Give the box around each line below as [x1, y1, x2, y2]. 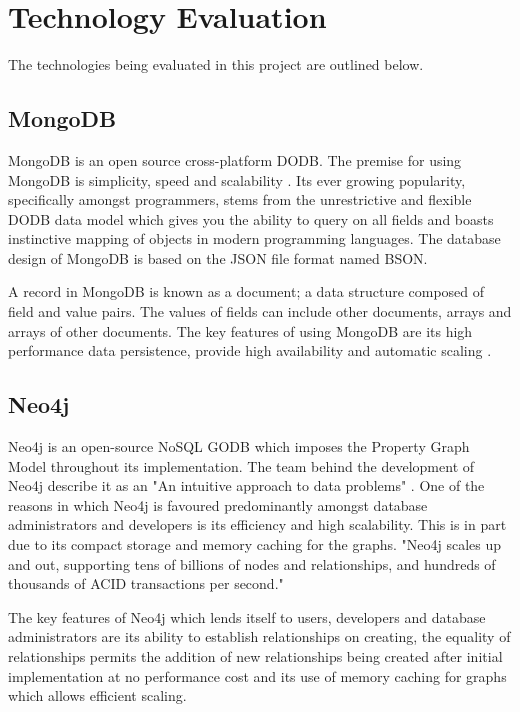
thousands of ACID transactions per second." [8, 573, 284, 594]
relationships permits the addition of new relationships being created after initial [8, 646, 503, 666]
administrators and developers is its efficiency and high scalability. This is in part [8, 514, 507, 535]
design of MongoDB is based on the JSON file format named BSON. [8, 247, 428, 268]
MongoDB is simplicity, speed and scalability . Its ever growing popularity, [8, 169, 466, 190]
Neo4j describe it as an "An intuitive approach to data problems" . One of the [8, 475, 485, 496]
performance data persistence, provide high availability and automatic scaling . [8, 340, 492, 361]
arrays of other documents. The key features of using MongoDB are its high [8, 320, 473, 341]
